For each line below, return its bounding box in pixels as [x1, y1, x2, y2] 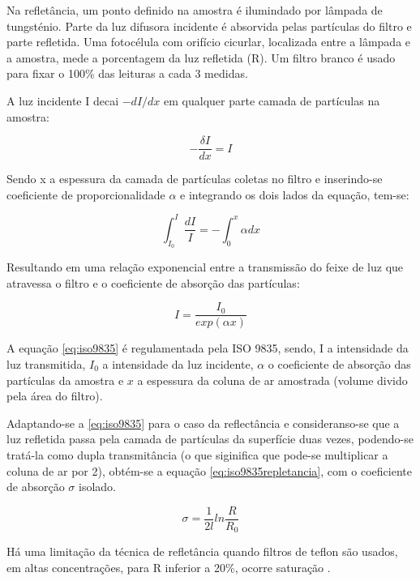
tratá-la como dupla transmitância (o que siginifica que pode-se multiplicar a [6, 446, 388, 463]
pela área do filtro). [6, 387, 103, 404]
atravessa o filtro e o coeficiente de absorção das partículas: [6, 274, 300, 291]
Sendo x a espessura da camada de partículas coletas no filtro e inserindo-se [6, 170, 383, 187]
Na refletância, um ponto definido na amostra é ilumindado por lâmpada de [6, 2, 383, 18]
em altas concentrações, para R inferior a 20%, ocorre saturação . [6, 558, 331, 575]
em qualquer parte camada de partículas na [164, 92, 380, 109]
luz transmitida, [6, 355, 86, 372]
